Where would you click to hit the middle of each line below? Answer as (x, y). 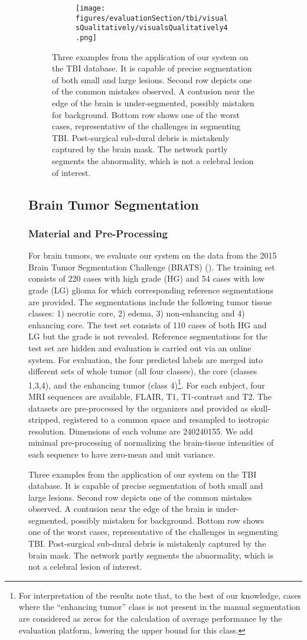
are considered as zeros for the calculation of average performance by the (150, 618)
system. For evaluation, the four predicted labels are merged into (146, 359)
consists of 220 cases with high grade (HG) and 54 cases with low (147, 278)
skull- (260, 408)
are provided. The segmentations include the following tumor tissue (150, 301)
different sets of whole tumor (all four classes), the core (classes (143, 371)
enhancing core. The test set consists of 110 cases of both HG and (148, 324)
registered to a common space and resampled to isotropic (166, 419)
